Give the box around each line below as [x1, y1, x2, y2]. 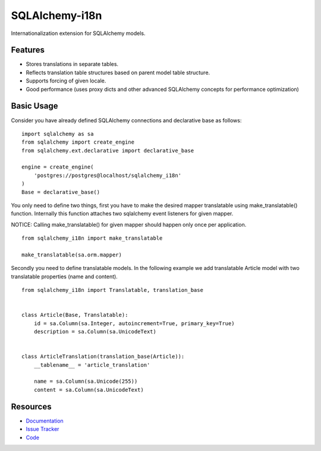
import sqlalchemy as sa [21, 131, 94, 137]
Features [11, 45, 45, 55]
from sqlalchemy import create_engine [21, 139, 135, 145]
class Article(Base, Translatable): [21, 312, 128, 319]
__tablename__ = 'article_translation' [33, 361, 150, 368]
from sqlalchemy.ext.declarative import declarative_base [21, 147, 194, 154]
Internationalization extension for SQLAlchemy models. [11, 30, 146, 37]
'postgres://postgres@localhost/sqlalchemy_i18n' [33, 172, 181, 179]
